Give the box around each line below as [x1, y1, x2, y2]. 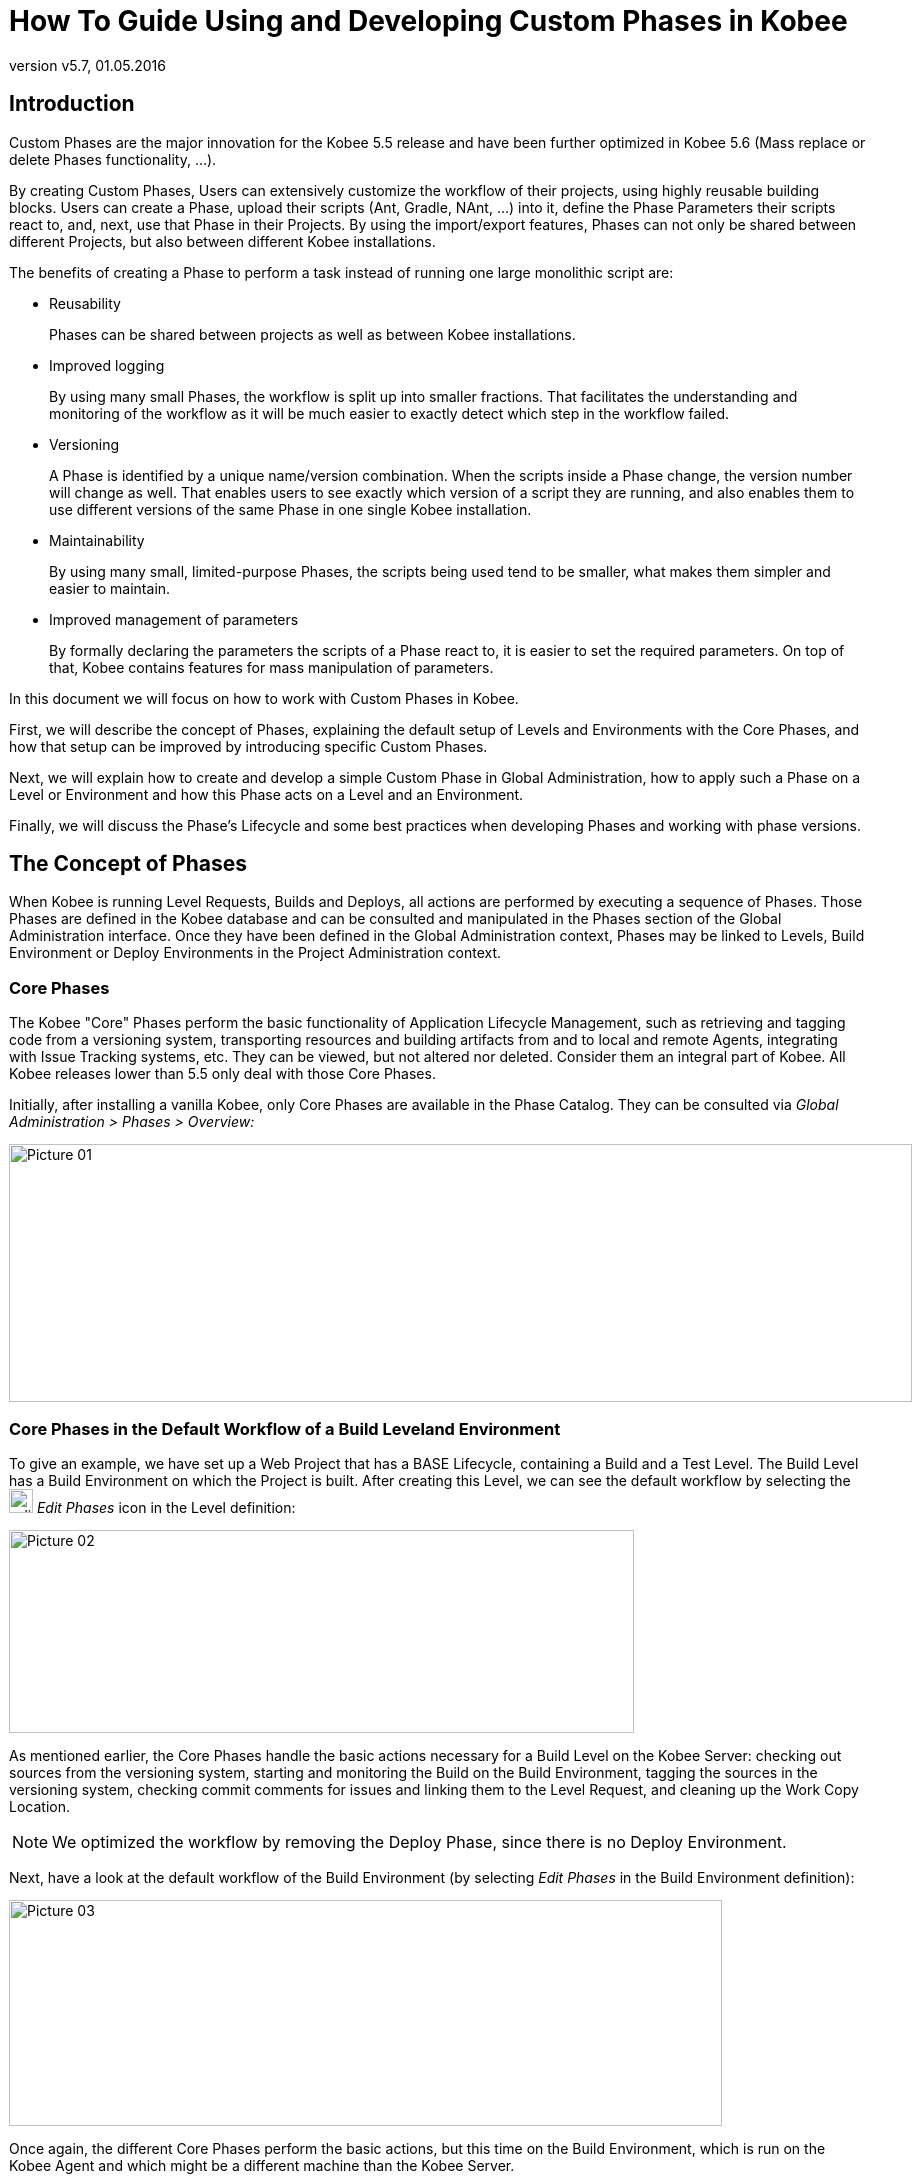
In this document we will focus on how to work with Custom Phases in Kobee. [9, 689, 519, 707]
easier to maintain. [49, 579, 171, 597]
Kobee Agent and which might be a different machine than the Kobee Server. [9, 2156, 515, 2174]
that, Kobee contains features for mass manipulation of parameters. [49, 658, 494, 676]
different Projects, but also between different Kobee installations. [9, 232, 436, 250]
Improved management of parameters [49, 610, 299, 628]
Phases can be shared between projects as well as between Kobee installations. [49, 325, 576, 343]
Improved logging [49, 356, 165, 374]
